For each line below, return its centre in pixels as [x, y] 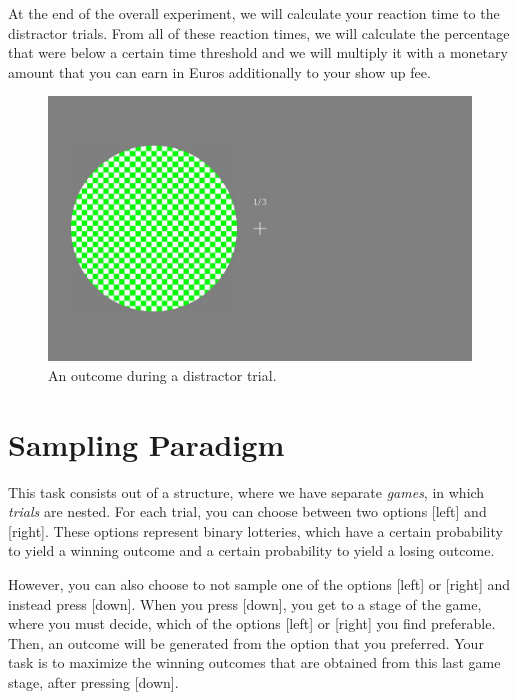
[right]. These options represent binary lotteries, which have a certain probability [255, 530]
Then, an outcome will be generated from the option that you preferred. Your [246, 642]
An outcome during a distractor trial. [162, 374]
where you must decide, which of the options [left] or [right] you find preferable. [252, 623]
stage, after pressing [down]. [93, 682]
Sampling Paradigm [146, 443]
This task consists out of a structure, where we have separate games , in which [246, 491]
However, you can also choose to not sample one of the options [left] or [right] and [259, 584]
